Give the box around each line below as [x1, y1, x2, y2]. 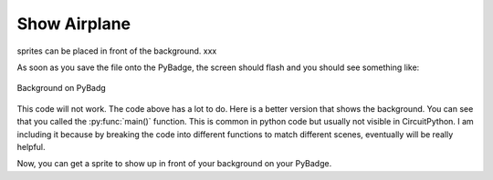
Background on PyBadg [16, 83, 107, 94]
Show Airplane [16, 14, 131, 34]
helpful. [16, 141, 46, 152]
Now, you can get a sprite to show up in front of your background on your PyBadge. [16, 158, 332, 169]
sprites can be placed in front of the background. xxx [16, 45, 217, 56]
